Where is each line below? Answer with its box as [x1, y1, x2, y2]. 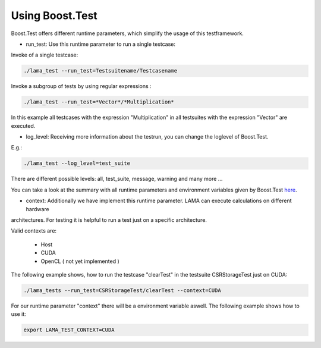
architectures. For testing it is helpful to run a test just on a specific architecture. [11, 216, 207, 223]
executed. [11, 122, 36, 129]
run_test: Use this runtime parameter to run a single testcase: [26, 40, 175, 48]
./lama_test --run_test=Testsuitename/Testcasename [23, 67, 178, 74]
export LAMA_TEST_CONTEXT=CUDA [23, 327, 115, 333]
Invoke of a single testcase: [11, 51, 78, 59]
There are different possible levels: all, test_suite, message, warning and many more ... [11, 175, 223, 183]
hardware [26, 205, 50, 212]
